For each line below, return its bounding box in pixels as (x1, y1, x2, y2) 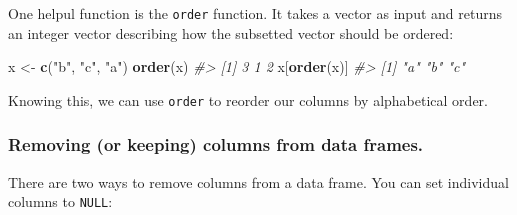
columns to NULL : (8, 191, 113, 212)
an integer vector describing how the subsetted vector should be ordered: (8, 22, 454, 43)
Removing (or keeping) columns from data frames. (8, 132, 424, 157)
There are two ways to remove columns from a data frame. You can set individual (8, 171, 509, 192)
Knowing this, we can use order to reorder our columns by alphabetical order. (8, 89, 488, 110)
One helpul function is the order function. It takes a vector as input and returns (8, 3, 502, 23)
